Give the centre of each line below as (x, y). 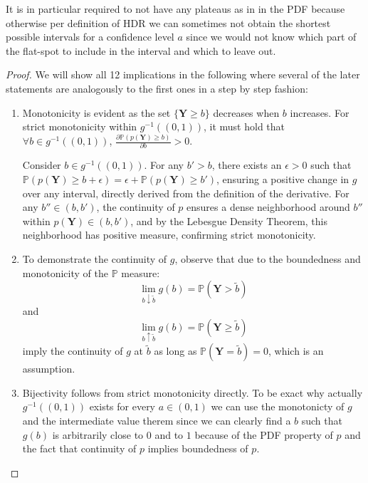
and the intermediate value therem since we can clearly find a (157, 420)
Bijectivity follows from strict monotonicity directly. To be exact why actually (193, 392)
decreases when (246, 112)
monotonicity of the (65, 272)
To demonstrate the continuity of (95, 259)
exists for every (122, 406)
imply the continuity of (73, 351)
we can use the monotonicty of (278, 406)
